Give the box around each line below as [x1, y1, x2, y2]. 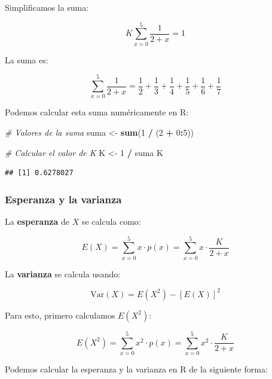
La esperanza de [5, 215, 69, 228]
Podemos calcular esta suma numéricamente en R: [5, 106, 189, 118]
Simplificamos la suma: [5, 1, 89, 13]
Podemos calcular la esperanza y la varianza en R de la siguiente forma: [5, 362, 268, 375]
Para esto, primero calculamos [5, 308, 115, 321]
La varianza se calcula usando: [5, 267, 121, 280]
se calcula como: [81, 215, 141, 228]
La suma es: [5, 53, 48, 66]
